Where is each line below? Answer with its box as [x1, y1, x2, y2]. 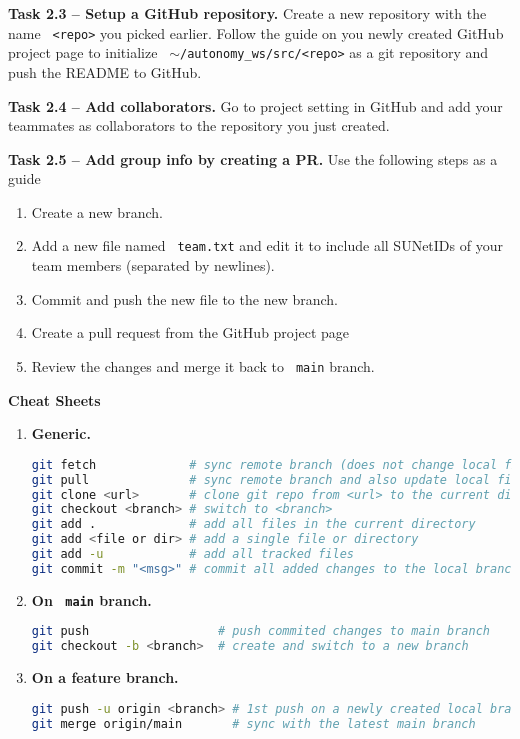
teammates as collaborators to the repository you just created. [8, 115, 390, 136]
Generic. [31, 423, 91, 444]
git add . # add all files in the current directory [31, 517, 476, 532]
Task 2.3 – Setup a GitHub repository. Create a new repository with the [8, 3, 487, 23]
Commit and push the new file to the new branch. [31, 288, 338, 309]
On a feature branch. [31, 667, 179, 688]
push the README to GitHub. [8, 61, 202, 82]
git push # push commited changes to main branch [31, 624, 490, 639]
